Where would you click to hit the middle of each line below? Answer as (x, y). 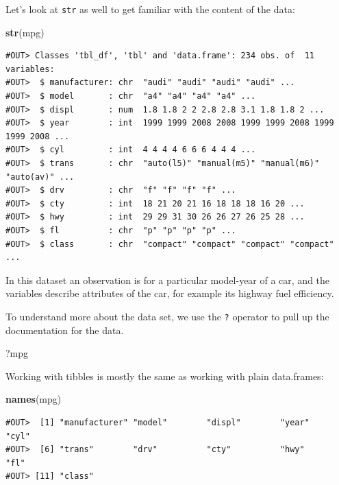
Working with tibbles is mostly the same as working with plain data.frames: (165, 376)
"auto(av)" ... (40, 177)
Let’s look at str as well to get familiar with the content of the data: (150, 9)
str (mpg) (25, 32)
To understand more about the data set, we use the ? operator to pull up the (167, 316)
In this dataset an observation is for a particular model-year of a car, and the (168, 280)
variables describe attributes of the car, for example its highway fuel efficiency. (170, 293)
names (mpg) (34, 399)
